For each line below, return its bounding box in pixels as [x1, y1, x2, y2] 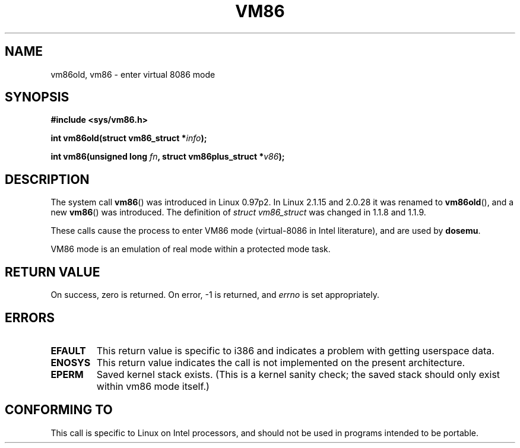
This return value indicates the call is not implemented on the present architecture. [96, 356, 465, 368]
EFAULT [50, 344, 86, 357]
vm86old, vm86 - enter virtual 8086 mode [50, 69, 215, 80]
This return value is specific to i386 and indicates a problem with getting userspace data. [96, 344, 494, 357]
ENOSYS [50, 356, 91, 368]
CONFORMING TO [5, 402, 113, 418]
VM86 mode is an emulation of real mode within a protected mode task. [50, 244, 331, 255]
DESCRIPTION [5, 171, 90, 187]
